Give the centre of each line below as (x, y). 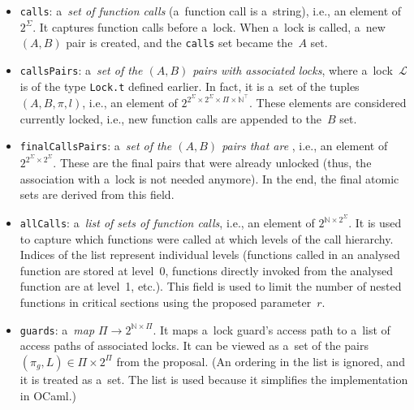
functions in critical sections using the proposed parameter (166, 302)
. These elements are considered (328, 103)
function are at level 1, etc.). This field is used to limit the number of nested (211, 286)
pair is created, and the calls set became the (179, 43)
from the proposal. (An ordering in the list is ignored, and (261, 361)
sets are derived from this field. (97, 194)
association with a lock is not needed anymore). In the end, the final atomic (209, 178)
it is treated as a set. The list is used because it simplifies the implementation (214, 379)
